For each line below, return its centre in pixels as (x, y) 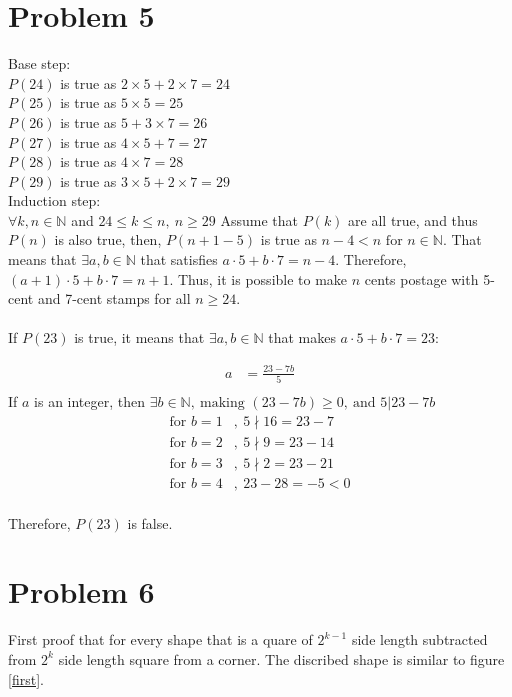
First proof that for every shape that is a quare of (160, 639)
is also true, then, (108, 239)
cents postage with (421, 278)
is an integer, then (90, 400)
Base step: (39, 63)
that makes (302, 337)
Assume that (259, 219)
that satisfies (179, 259)
